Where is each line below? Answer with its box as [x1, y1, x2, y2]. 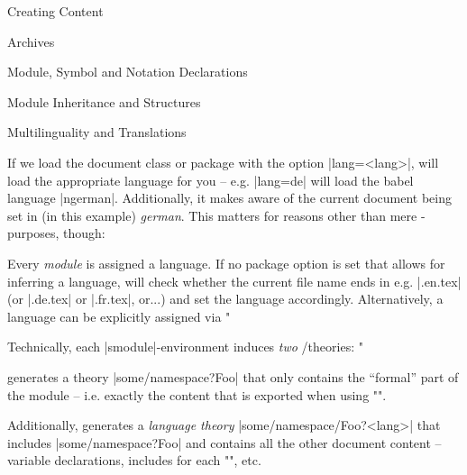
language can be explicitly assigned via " [7, 306, 231, 325]
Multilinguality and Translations [7, 123, 187, 142]
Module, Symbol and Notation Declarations [7, 62, 248, 81]
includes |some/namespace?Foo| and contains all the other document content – [7, 433, 442, 452]
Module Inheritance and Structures [7, 92, 201, 111]
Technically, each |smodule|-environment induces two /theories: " [7, 337, 363, 356]
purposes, [7, 224, 60, 242]
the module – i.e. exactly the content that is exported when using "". [7, 385, 387, 404]
